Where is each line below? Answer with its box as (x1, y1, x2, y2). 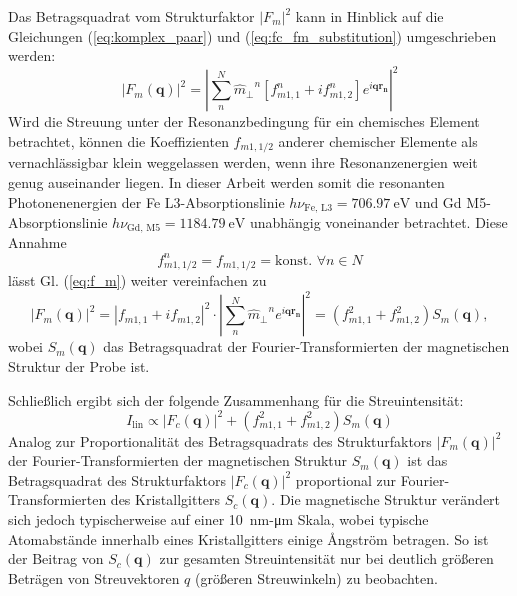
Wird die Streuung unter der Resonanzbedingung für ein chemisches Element (8, 111, 480, 132)
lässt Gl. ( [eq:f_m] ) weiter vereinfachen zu (8, 270, 267, 291)
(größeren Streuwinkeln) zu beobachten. (195, 567, 438, 588)
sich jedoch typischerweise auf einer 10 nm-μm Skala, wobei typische (8, 509, 429, 529)
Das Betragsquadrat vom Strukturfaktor (8, 6, 255, 26)
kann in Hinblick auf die (295, 6, 444, 26)
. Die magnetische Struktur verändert (271, 489, 501, 510)
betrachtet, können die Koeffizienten (8, 130, 229, 151)
